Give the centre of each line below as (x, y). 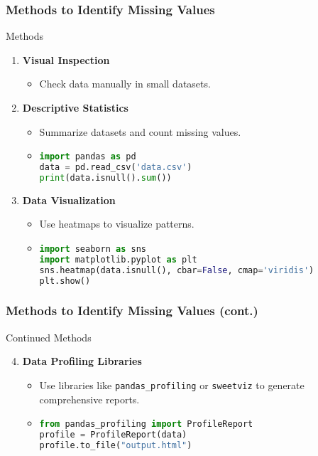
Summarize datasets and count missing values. (140, 131)
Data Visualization (69, 200)
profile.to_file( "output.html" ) (116, 445)
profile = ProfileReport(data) (113, 435)
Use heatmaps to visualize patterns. (117, 224)
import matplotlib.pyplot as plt (118, 259)
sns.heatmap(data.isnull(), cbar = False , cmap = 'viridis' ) (177, 270)
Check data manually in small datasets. (125, 84)
